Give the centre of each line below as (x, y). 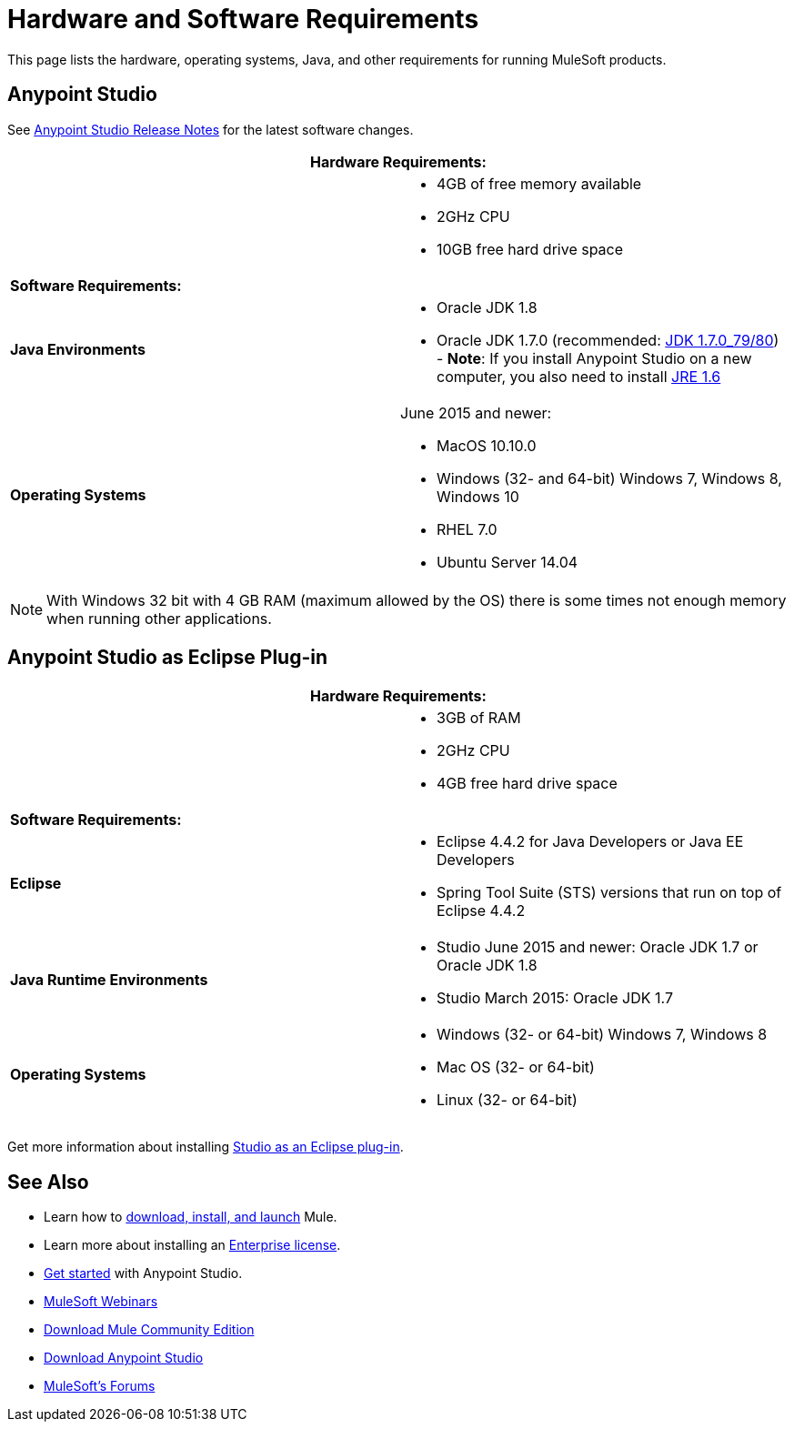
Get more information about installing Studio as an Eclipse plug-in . (206, 1147)
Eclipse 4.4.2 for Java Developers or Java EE (590, 842)
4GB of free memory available (539, 183)
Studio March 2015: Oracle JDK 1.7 (555, 998)
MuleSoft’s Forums (100, 1386)
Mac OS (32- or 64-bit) (516, 1067)
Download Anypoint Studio (124, 1358)
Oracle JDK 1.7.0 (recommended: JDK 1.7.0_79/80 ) (608, 340)
